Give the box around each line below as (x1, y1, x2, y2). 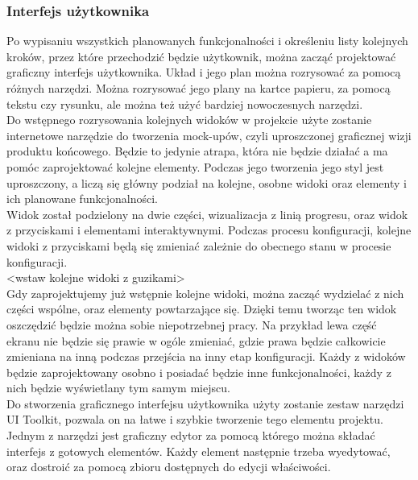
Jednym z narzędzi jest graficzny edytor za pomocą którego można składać (6, 427, 375, 444)
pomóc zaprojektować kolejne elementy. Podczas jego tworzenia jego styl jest (6, 158, 384, 175)
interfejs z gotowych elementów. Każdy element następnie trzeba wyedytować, (6, 442, 391, 459)
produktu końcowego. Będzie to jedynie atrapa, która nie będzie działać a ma (6, 143, 388, 159)
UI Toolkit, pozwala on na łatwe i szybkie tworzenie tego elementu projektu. (6, 411, 383, 428)
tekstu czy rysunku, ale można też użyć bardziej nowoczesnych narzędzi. (6, 95, 363, 112)
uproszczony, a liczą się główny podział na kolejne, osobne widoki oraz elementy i (6, 174, 407, 191)
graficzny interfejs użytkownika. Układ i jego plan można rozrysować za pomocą (6, 64, 401, 81)
